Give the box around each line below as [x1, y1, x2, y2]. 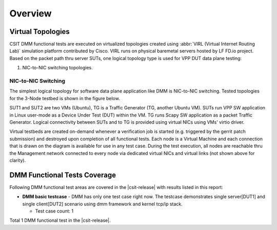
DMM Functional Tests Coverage [9, 170, 116, 179]
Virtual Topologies [9, 27, 70, 36]
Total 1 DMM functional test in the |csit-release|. [9, 217, 111, 223]
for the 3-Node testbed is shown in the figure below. [9, 95, 120, 101]
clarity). [9, 157, 26, 163]
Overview [9, 8, 52, 19]
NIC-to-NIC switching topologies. [22, 65, 93, 71]
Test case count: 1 [35, 208, 74, 214]
